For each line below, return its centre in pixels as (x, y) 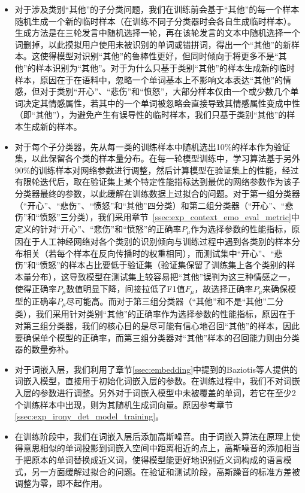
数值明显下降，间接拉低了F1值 (126, 288)
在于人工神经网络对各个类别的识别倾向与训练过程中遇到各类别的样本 (157, 241)
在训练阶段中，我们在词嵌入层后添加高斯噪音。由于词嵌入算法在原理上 (153, 436)
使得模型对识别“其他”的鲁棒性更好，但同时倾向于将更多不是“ (159, 56)
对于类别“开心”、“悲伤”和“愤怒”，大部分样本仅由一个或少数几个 (165, 91)
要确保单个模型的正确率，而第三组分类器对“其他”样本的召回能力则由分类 (157, 337)
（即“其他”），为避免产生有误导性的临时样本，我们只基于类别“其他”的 (151, 115)
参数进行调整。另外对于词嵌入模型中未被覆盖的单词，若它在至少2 (168, 392)
